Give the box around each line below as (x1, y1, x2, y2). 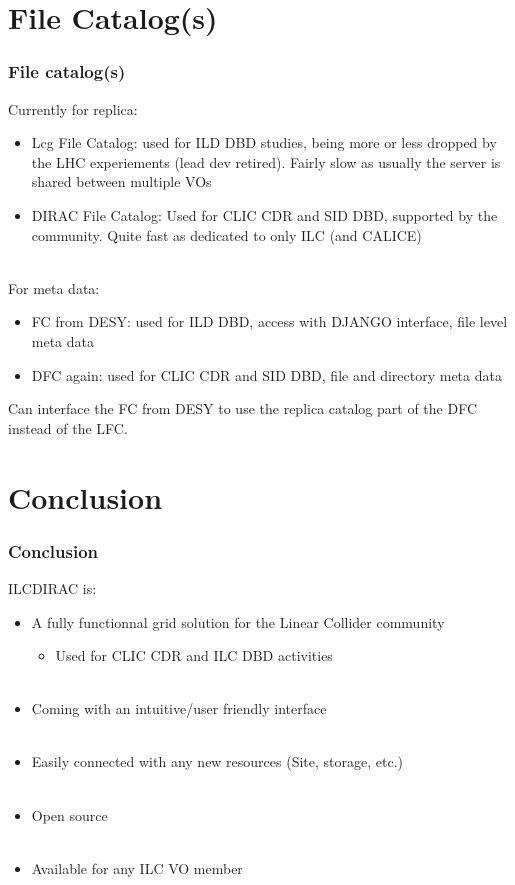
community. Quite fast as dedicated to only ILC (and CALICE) (31, 224, 422, 245)
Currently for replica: (8, 98, 138, 119)
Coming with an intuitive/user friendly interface (31, 698, 327, 719)
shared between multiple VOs (31, 171, 212, 192)
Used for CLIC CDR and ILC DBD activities (55, 645, 333, 666)
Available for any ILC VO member (31, 857, 243, 878)
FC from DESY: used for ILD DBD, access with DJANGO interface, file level (31, 311, 508, 332)
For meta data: (8, 277, 100, 298)
